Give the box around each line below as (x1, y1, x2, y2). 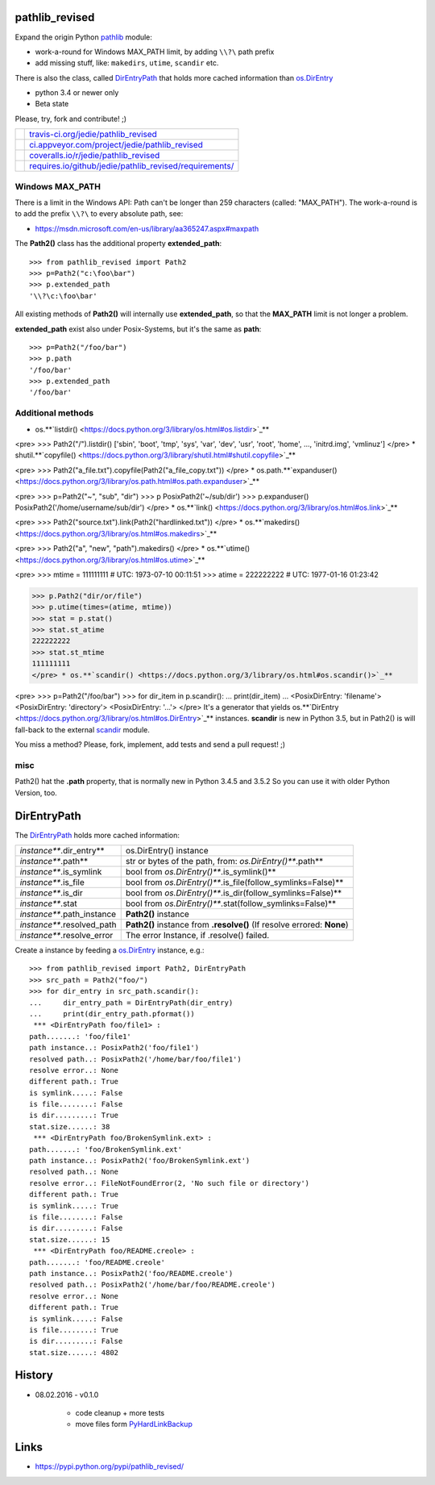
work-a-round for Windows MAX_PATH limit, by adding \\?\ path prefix (35, 47, 275, 56)
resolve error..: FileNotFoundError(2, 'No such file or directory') (29, 1178, 310, 1187)
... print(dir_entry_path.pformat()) (29, 1009, 195, 1018)
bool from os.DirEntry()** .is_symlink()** (125, 866, 276, 877)
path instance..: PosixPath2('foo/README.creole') (29, 1269, 234, 1278)
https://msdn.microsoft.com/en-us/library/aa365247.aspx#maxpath (35, 223, 259, 233)
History (14, 1368, 54, 1383)
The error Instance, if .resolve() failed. (125, 930, 270, 941)
